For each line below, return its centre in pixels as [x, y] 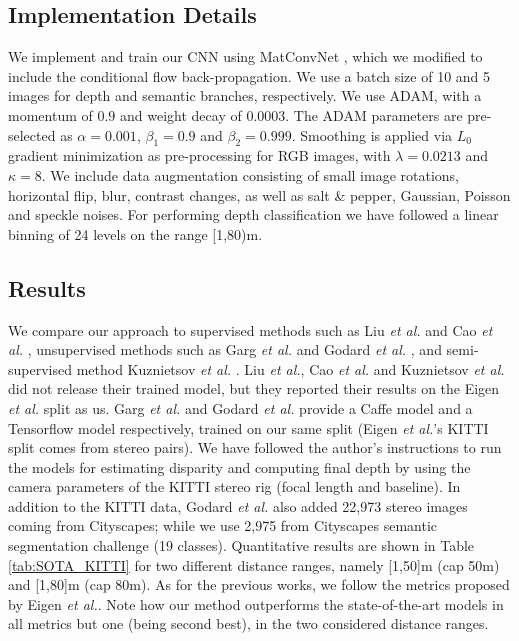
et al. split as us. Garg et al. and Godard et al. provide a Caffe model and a [240, 407]
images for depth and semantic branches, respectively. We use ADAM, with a [245, 95]
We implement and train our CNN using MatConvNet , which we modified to [245, 56]
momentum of [50, 114]
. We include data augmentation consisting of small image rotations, [250, 174]
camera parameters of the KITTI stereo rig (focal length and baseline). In [234, 486]
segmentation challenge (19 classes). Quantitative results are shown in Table [241, 545]
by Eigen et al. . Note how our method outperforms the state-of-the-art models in [256, 603]
